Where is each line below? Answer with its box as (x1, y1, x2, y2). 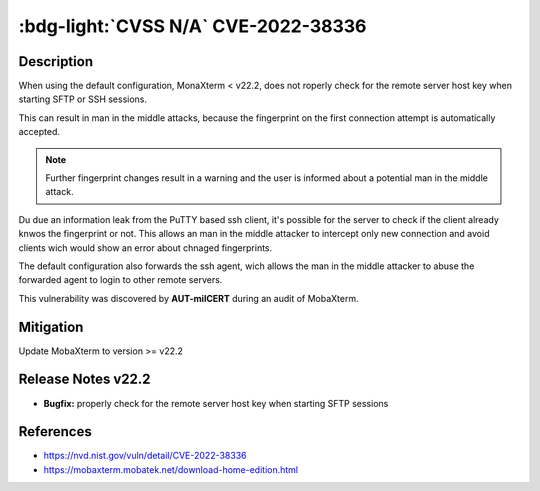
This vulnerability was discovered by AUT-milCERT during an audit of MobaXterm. (18, 292, 359, 304)
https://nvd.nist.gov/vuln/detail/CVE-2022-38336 (43, 450, 247, 462)
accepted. (18, 126, 60, 138)
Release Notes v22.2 (18, 371, 151, 388)
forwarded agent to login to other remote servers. (18, 274, 223, 286)
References (18, 423, 92, 440)
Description (18, 53, 94, 70)
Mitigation (18, 318, 84, 335)
